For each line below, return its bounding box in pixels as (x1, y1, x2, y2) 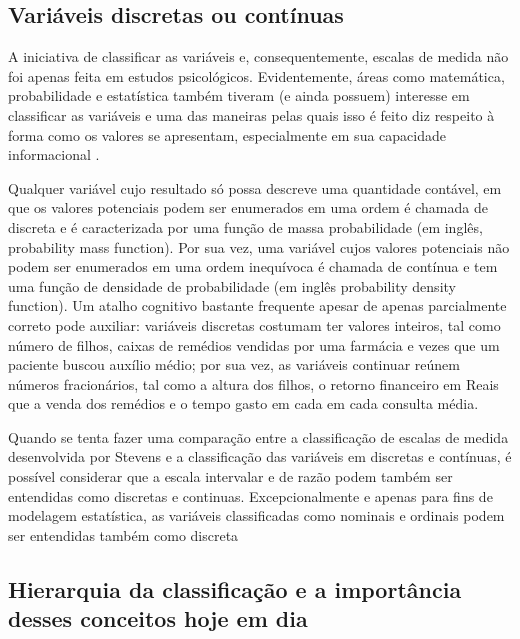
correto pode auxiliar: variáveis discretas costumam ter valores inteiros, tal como (8, 314, 501, 335)
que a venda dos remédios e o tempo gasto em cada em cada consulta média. (8, 393, 479, 414)
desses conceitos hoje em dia (8, 603, 308, 634)
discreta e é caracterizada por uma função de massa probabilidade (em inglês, (8, 216, 483, 237)
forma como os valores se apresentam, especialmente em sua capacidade (8, 124, 446, 145)
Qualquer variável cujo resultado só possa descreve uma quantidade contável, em (8, 177, 502, 198)
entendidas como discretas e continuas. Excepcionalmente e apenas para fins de (8, 485, 493, 506)
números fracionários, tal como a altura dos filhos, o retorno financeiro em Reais (8, 373, 499, 394)
